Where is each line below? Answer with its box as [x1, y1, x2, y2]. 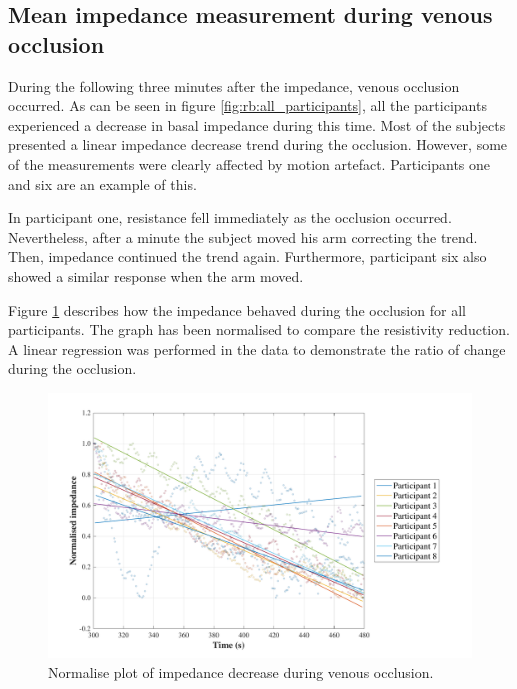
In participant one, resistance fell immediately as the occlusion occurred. [8, 207, 452, 228]
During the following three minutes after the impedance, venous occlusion [8, 75, 460, 96]
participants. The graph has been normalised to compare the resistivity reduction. [8, 319, 510, 340]
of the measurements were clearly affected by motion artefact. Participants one [8, 153, 491, 174]
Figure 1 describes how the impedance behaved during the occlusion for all [8, 299, 466, 320]
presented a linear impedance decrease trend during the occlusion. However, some [8, 134, 508, 155]
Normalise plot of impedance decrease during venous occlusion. [48, 661, 434, 682]
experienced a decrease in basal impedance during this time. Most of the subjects [8, 114, 506, 135]
